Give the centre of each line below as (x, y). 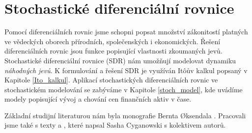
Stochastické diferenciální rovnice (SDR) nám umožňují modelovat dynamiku (120, 60)
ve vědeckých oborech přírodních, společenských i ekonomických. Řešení (112, 41)
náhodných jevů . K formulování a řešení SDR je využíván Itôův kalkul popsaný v (126, 70)
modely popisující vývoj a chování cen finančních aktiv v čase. (98, 99)
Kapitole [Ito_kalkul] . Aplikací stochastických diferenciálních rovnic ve (111, 80)
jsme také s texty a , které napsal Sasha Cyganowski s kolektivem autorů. (115, 125)
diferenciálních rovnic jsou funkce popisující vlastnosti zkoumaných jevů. (113, 51)
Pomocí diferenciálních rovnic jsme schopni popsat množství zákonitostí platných (126, 32)
